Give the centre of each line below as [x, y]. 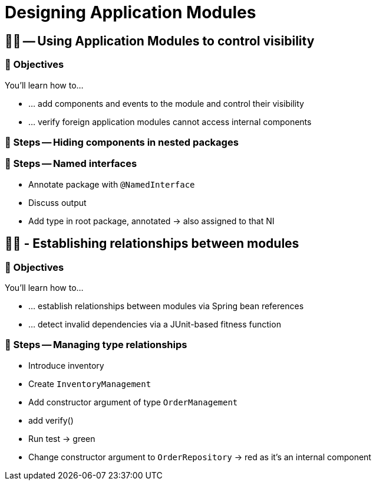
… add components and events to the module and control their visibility [166, 103]
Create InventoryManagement [90, 384]
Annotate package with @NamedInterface [112, 184]
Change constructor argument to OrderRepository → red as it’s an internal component [200, 457]
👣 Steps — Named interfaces [71, 164]
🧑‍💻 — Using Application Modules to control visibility [160, 41]
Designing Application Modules [131, 12]
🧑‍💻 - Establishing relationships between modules [152, 244]
